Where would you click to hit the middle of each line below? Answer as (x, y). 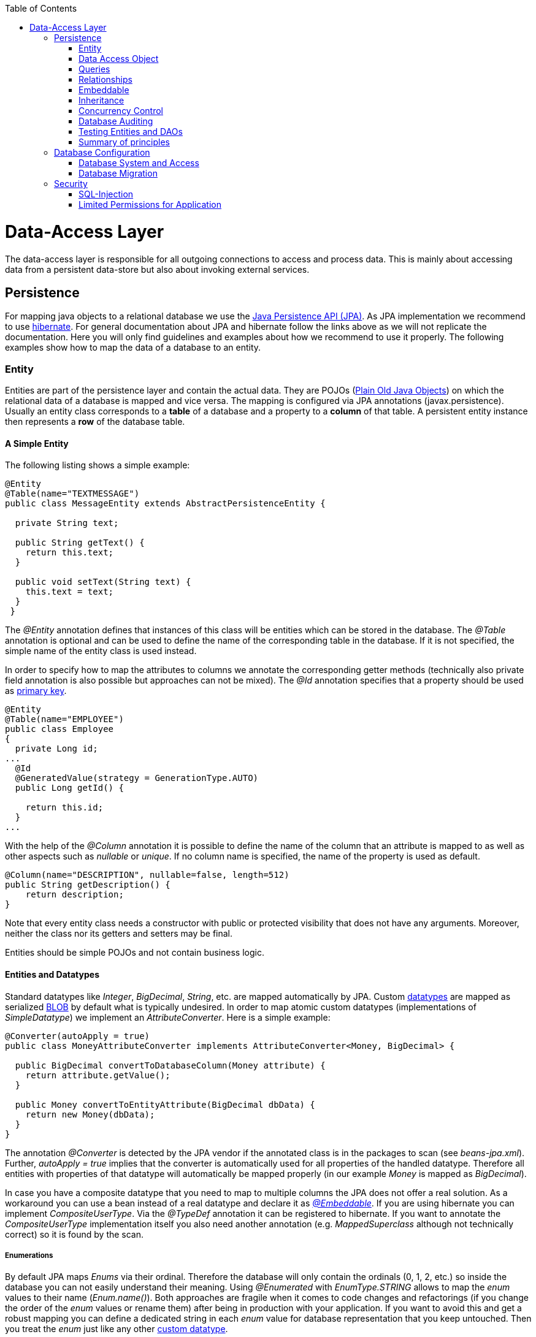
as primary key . (36, 691)
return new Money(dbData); (90, 1114)
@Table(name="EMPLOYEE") (64, 719)
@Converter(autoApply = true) (78, 1036)
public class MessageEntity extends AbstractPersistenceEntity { (165, 504)
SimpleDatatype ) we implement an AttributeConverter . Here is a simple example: (168, 1017)
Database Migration (118, 173)
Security (71, 184)
